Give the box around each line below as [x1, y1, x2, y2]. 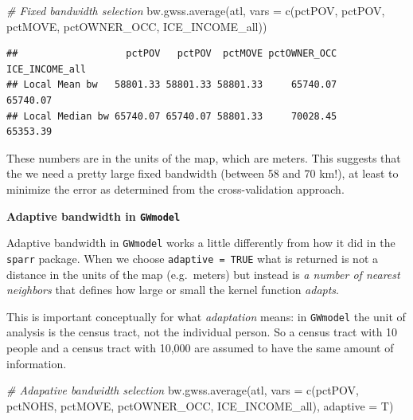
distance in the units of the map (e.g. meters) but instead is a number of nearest [6, 265, 400, 282]
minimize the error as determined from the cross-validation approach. [6, 180, 345, 197]
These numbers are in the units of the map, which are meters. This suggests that [6, 149, 401, 166]
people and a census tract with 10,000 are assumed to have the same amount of [6, 339, 394, 355]
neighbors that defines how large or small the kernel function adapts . [6, 281, 339, 298]
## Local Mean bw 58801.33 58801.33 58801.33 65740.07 [6, 79, 337, 91]
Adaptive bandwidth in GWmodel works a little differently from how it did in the [6, 234, 395, 251]
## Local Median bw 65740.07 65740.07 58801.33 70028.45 [6, 110, 337, 122]
